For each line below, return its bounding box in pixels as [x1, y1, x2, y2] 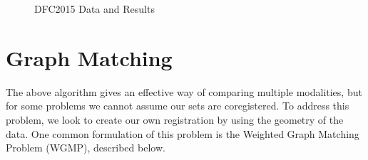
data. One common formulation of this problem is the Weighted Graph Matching [6, 126, 359, 141]
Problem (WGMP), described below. [6, 140, 165, 155]
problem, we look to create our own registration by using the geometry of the [6, 112, 344, 127]
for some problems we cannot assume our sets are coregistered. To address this [6, 98, 349, 113]
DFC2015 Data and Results [34, 1, 155, 16]
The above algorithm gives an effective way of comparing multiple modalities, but [6, 84, 362, 99]
